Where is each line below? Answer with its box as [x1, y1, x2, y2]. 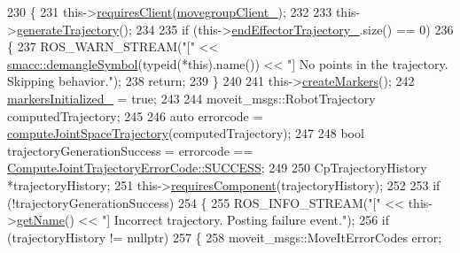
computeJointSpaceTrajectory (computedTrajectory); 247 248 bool [7, 124, 364, 142]
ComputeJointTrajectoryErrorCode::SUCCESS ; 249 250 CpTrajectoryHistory [7, 158, 427, 177]
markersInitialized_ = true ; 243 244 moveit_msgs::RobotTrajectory [7, 88, 376, 107]
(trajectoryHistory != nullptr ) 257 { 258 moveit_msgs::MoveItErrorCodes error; [7, 227, 442, 246]
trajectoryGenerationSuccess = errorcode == [7, 141, 253, 159]
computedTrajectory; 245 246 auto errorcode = [7, 106, 263, 125]
